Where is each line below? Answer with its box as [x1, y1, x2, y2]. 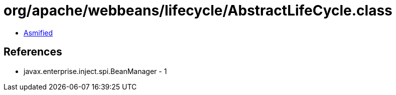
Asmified [24, 28, 53, 37]
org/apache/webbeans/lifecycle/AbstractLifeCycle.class [4, 2, 392, 19]
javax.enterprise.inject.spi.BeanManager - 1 [24, 66, 167, 75]
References [4, 45, 62, 58]
